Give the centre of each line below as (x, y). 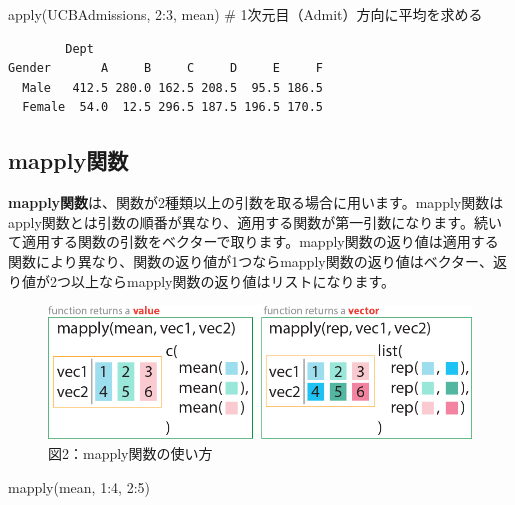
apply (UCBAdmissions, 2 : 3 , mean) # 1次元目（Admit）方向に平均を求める (245, 14)
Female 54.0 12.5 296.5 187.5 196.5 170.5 (172, 107)
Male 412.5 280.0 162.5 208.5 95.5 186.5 (172, 87)
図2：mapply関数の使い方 (130, 452)
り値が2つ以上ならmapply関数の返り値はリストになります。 (202, 280)
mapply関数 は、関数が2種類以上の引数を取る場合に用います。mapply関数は (256, 202)
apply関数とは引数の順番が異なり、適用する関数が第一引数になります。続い (255, 221)
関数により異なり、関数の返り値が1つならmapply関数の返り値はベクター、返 (257, 260)
